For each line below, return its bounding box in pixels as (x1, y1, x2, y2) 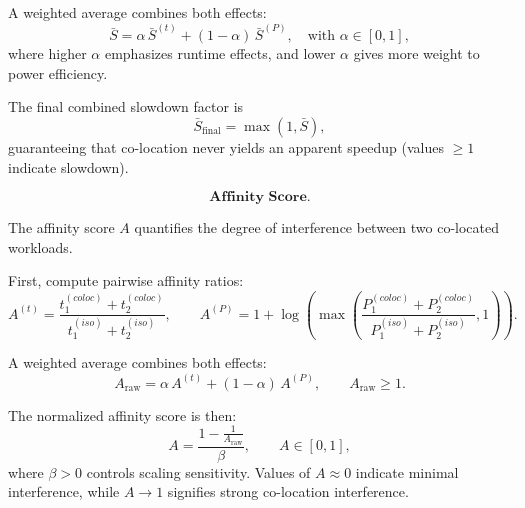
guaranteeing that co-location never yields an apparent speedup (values (8, 137, 444, 158)
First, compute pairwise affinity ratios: (8, 270, 244, 291)
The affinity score (8, 217, 115, 238)
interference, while (8, 481, 120, 502)
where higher (8, 43, 87, 64)
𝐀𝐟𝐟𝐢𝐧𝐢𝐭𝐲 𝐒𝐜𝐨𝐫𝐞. (209, 190, 311, 205)
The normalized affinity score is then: (8, 404, 237, 425)
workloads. (8, 236, 73, 257)
